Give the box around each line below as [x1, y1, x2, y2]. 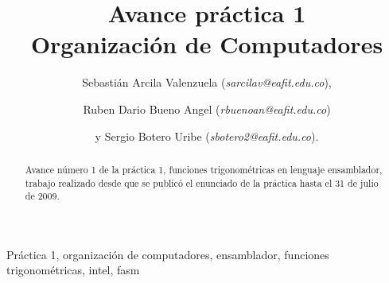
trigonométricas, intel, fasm [6, 262, 140, 278]
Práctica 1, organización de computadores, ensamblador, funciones [6, 246, 329, 262]
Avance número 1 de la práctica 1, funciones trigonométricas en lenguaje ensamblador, [25, 162, 383, 176]
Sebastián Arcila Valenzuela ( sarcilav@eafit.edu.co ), [82, 74, 332, 91]
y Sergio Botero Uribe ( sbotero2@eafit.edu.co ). [95, 127, 319, 144]
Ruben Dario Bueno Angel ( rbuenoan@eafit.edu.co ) [83, 100, 331, 117]
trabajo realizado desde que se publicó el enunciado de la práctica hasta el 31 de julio [25, 176, 379, 189]
